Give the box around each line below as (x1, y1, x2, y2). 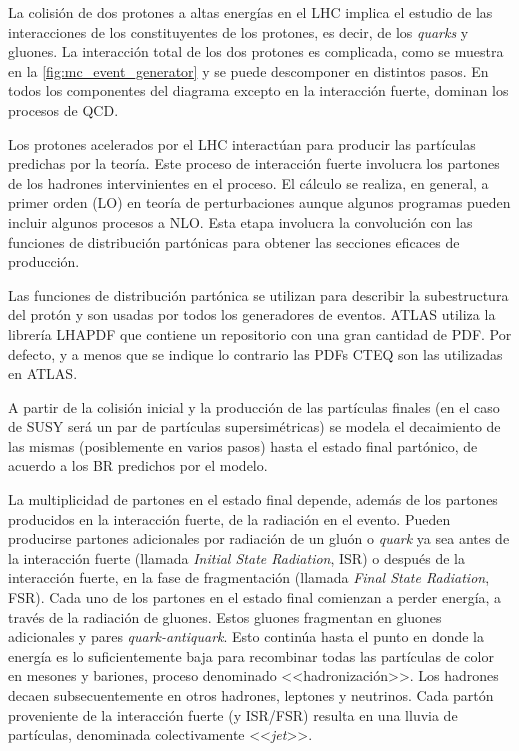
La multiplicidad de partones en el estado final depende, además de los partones (8, 489, 498, 510)
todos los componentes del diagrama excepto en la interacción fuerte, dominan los (8, 80, 509, 101)
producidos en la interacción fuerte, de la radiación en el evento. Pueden (8, 508, 451, 529)
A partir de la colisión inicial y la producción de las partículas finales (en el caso (8, 396, 500, 417)
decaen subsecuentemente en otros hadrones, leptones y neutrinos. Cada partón (8, 685, 494, 705)
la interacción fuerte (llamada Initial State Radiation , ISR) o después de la (8, 547, 465, 568)
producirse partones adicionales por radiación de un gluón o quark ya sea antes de (8, 528, 510, 549)
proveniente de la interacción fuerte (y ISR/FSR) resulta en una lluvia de (8, 704, 458, 725)
